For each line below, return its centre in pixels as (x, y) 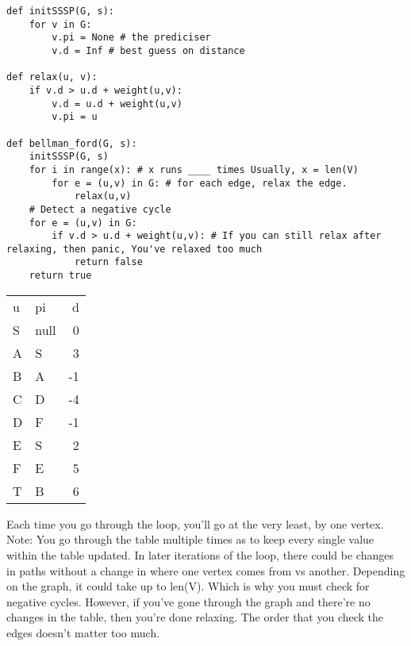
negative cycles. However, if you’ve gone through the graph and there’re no (188, 601)
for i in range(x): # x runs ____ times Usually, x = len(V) (194, 169)
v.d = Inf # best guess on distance (148, 50)
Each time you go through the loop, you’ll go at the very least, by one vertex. (195, 523)
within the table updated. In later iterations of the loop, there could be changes (200, 554)
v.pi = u (75, 117)
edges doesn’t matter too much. (83, 632)
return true (60, 276)
